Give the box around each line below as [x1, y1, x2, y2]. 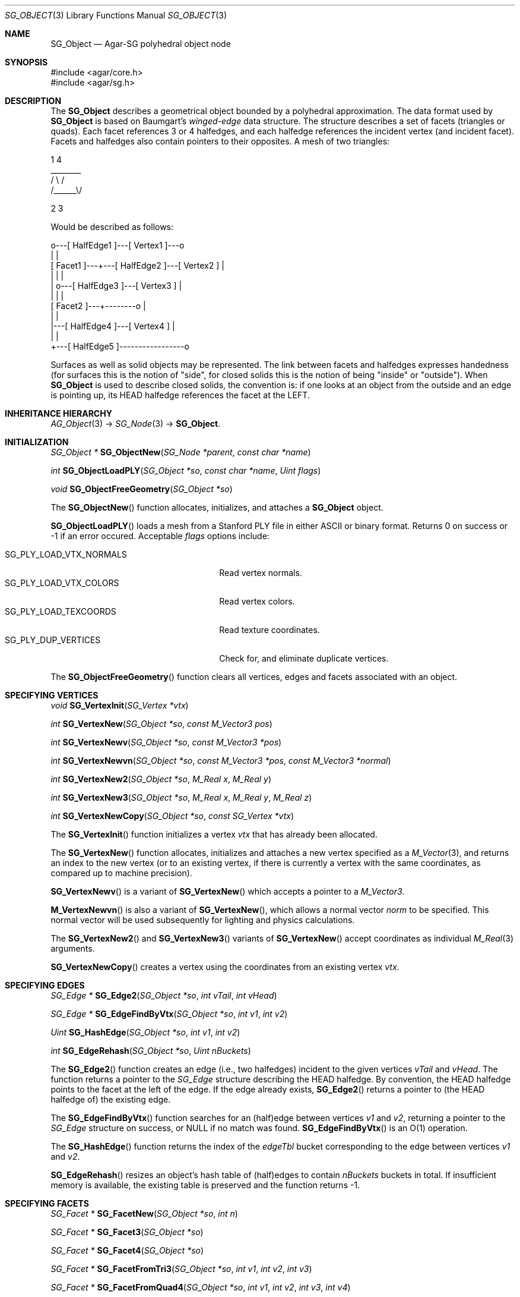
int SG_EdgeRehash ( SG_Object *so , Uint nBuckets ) [50, 1046, 251, 1056]
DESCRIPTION [5, 96, 62, 106]
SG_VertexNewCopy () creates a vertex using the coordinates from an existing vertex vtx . [50, 962, 399, 972]
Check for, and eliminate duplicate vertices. [219, 653, 389, 663]
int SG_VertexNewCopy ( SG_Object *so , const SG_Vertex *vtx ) [50, 811, 294, 821]
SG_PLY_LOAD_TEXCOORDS [5, 606, 116, 616]
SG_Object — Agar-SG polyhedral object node [50, 39, 231, 49]
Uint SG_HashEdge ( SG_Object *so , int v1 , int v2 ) [50, 1027, 240, 1037]
